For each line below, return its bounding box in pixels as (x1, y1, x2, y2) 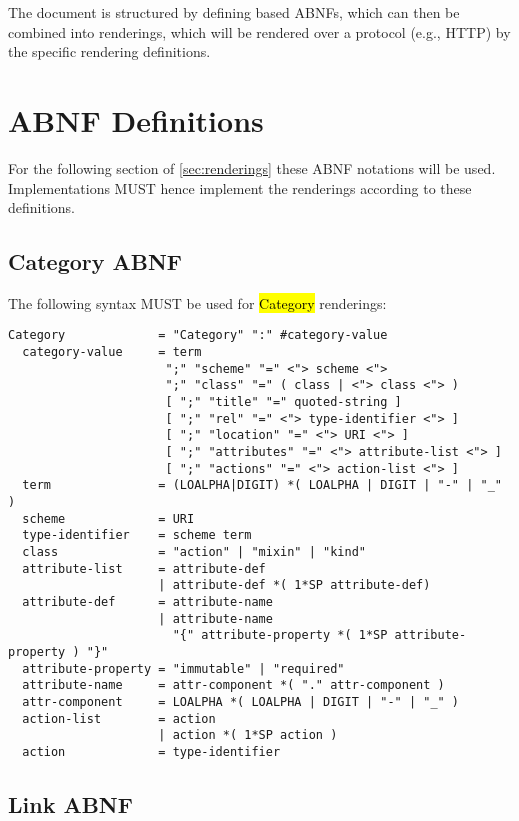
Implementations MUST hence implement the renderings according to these (8, 177, 472, 198)
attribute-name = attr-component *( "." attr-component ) (22, 678, 445, 693)
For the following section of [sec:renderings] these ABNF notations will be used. (8, 157, 496, 178)
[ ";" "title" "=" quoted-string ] (165, 395, 402, 410)
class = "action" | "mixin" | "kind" (22, 545, 366, 560)
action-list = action (22, 711, 216, 726)
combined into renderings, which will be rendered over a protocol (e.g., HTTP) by (8, 21, 511, 42)
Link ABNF (8, 788, 133, 819)
